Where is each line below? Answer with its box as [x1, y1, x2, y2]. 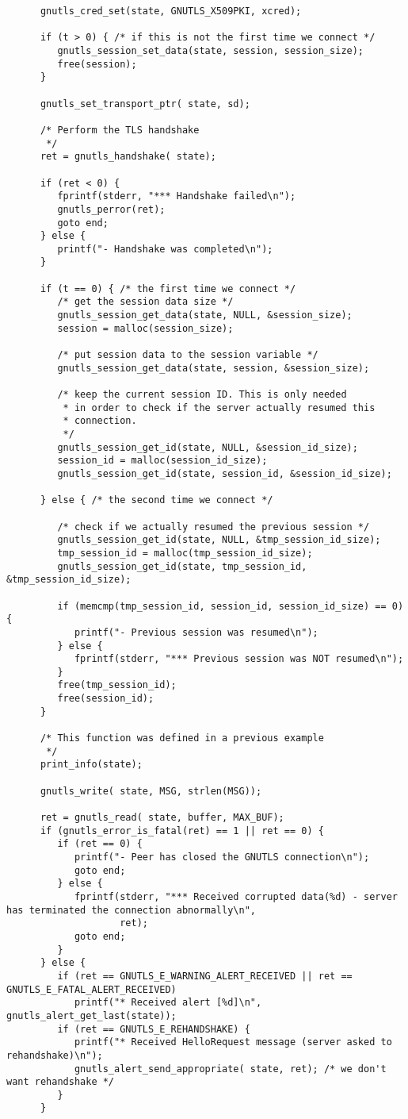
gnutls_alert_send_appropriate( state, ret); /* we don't [74, 1063, 387, 1075]
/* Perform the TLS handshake [40, 124, 200, 136]
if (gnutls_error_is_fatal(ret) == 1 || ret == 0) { [40, 825, 324, 836]
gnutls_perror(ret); [57, 203, 166, 215]
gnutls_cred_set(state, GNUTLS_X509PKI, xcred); [40, 6, 302, 17]
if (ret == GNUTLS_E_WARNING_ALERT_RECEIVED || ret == [57, 970, 353, 982]
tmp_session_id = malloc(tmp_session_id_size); [57, 547, 313, 559]
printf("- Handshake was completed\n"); [57, 243, 273, 255]
